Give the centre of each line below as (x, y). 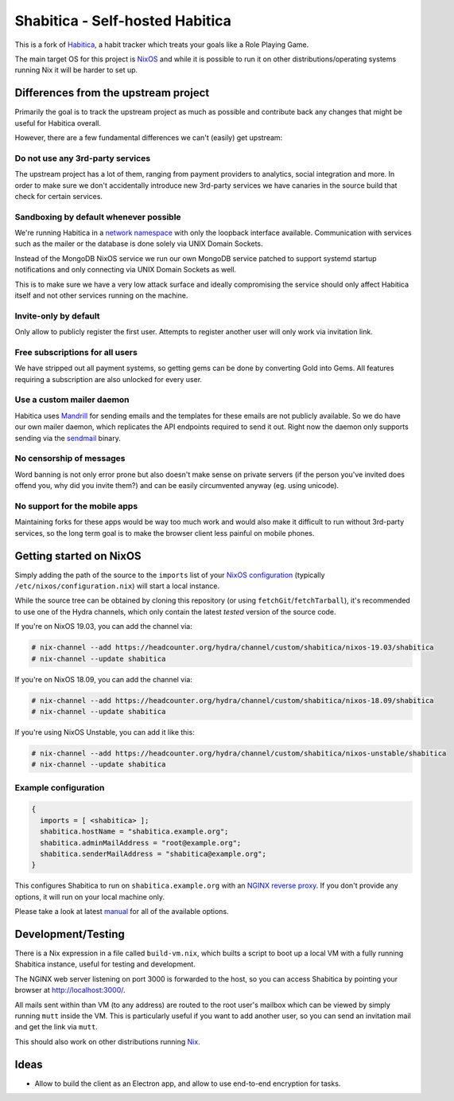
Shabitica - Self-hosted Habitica (123, 21)
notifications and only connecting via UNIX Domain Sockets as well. (126, 270)
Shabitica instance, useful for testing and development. (105, 964)
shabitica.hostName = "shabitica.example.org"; (134, 832)
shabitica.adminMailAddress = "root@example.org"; (141, 843)
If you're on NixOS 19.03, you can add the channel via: (103, 627)
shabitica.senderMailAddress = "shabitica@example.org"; (153, 853)
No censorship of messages (70, 459)
